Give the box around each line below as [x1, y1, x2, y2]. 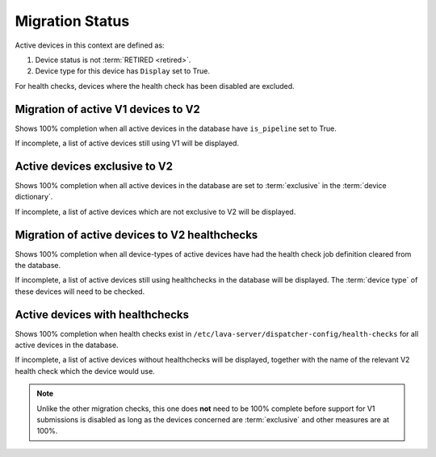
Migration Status [15, 12, 130, 30]
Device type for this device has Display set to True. [35, 66, 210, 76]
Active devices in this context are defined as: [15, 40, 165, 50]
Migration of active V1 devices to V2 [15, 102, 201, 116]
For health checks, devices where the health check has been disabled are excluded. [15, 81, 295, 90]
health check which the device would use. [15, 366, 155, 375]
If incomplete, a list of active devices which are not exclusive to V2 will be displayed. [15, 207, 296, 216]
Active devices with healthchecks [15, 308, 190, 321]
